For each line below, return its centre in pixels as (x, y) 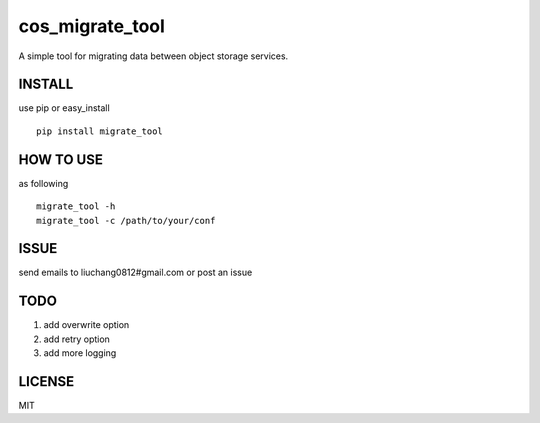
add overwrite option (86, 325)
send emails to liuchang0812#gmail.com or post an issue (135, 272)
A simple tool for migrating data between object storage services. (153, 56)
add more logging (80, 353)
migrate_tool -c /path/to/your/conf (126, 220)
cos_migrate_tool (91, 26)
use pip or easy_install (64, 108)
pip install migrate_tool (100, 131)
